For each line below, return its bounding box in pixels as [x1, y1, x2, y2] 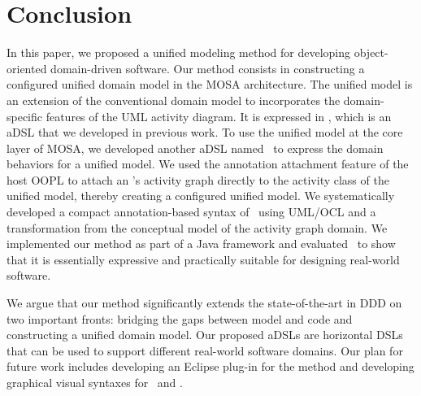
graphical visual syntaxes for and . [7, 374, 183, 390]
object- [354, 44, 388, 61]
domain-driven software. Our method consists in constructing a [50, 59, 365, 76]
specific [7, 107, 43, 124]
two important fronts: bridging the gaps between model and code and [7, 310, 353, 327]
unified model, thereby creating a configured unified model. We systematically [7, 187, 395, 204]
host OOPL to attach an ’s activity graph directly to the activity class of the [7, 171, 389, 188]
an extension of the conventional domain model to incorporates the [7, 91, 341, 108]
